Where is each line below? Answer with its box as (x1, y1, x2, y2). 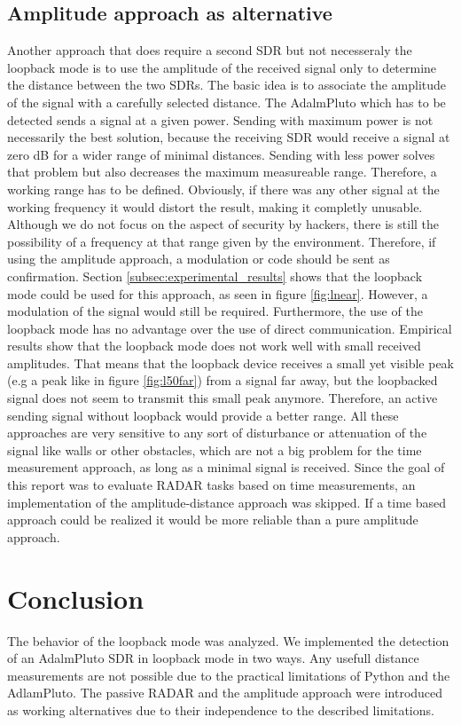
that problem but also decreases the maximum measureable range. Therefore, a (7, 162, 437, 181)
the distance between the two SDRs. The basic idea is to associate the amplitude (7, 75, 447, 94)
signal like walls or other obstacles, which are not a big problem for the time (7, 440, 422, 459)
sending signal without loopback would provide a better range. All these (7, 406, 399, 424)
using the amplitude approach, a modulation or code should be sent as (7, 249, 390, 268)
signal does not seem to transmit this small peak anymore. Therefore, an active (7, 389, 438, 407)
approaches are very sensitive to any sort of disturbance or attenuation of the (7, 423, 427, 442)
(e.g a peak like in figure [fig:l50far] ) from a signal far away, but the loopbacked (7, 371, 438, 390)
